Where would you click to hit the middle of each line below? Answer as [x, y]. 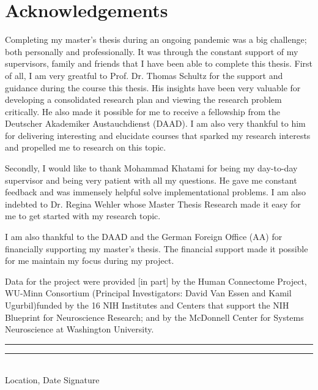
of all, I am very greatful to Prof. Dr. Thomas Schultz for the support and [144, 75]
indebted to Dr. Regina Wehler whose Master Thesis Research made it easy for [153, 204]
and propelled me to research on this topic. [86, 147]
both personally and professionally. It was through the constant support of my [152, 51]
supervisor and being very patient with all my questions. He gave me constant [151, 180]
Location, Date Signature [52, 380]
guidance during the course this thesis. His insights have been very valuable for [153, 87]
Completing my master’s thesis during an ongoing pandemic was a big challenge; [156, 39]
